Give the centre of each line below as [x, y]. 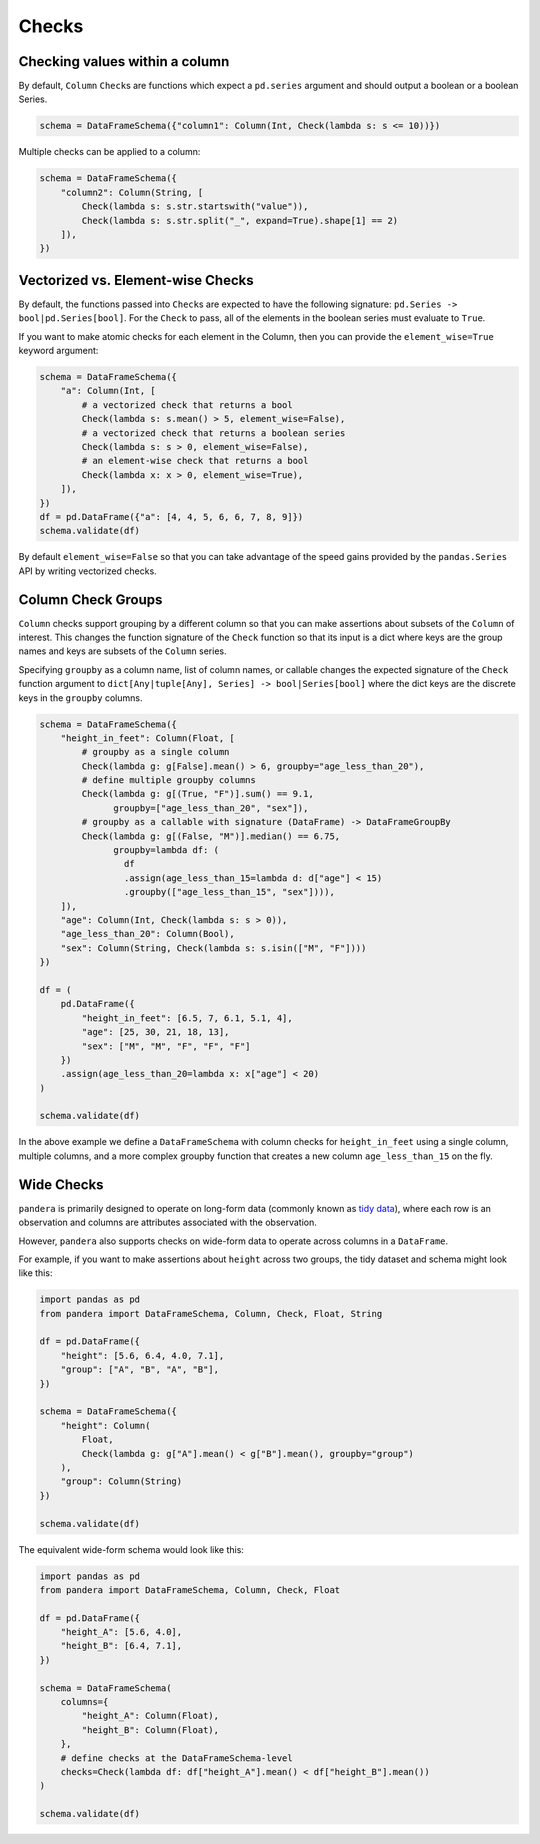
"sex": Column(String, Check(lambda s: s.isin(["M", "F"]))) [213, 948]
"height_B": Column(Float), [150, 1729]
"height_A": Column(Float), [150, 1716]
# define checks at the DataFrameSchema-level [177, 1758]
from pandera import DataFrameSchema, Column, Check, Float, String [211, 1313]
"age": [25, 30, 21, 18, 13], [155, 1032]
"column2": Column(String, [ [132, 192]
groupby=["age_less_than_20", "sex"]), [211, 808]
